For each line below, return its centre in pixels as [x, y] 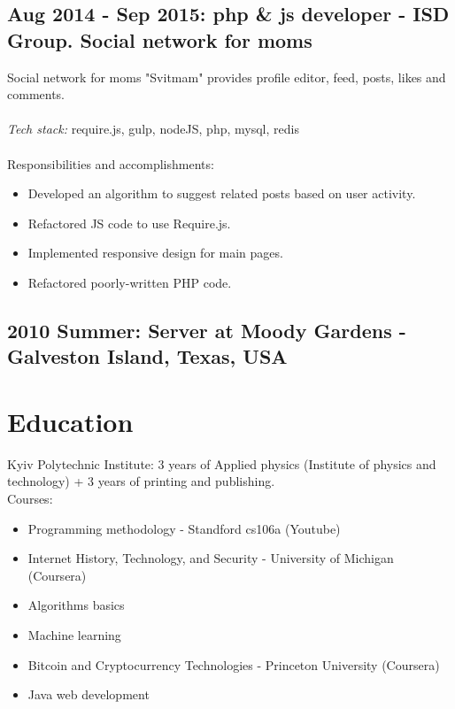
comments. [36, 94]
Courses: [30, 499]
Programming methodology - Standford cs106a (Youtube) [184, 528]
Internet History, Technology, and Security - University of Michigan [211, 558]
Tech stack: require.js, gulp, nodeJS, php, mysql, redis [153, 129]
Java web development [89, 694]
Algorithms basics [76, 605]
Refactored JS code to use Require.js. [129, 223]
